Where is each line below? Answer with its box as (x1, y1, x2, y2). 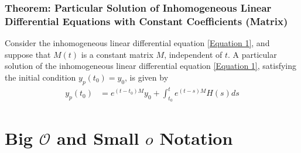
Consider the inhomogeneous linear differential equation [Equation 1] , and (5, 37, 270, 49)
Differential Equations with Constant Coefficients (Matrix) (5, 13, 288, 28)
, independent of (164, 48, 223, 60)
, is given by (125, 71, 169, 83)
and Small (56, 126, 139, 149)
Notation (159, 126, 233, 149)
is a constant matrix (81, 48, 153, 60)
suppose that (5, 48, 51, 60)
